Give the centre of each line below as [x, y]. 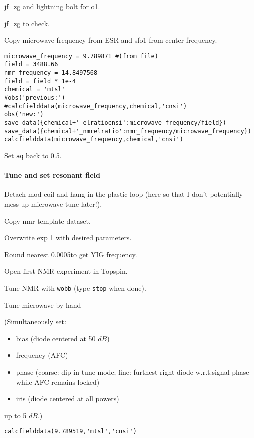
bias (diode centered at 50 [56, 338]
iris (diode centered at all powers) [68, 398]
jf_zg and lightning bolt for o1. [52, 6]
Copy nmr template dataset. [48, 220]
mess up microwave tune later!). [53, 204]
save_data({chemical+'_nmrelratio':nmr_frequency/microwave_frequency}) [128, 131]
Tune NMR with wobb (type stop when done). [75, 288]
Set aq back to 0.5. [33, 155]
